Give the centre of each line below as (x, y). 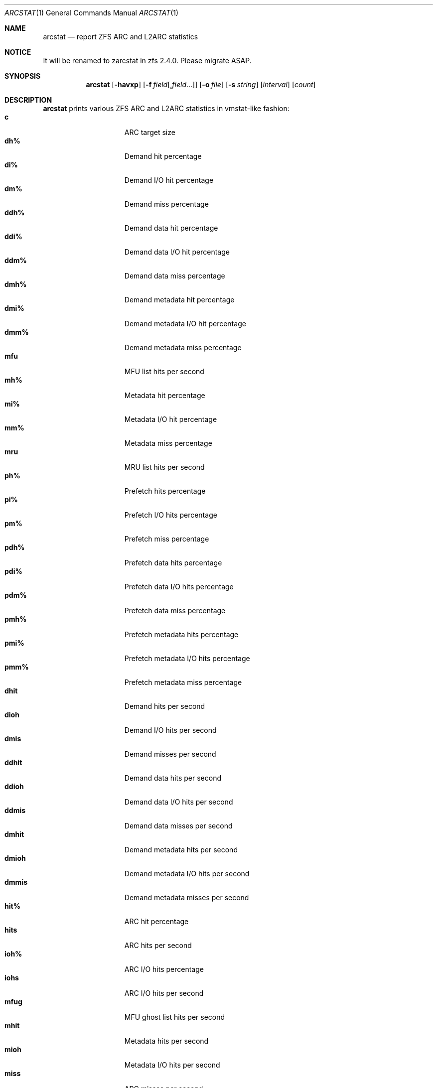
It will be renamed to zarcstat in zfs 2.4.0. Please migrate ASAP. (147, 61)
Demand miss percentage (166, 204)
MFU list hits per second (164, 371)
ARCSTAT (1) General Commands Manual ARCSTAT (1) (92, 13)
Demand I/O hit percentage (169, 180)
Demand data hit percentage (171, 228)
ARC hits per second (158, 945)
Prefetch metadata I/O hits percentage (187, 658)
